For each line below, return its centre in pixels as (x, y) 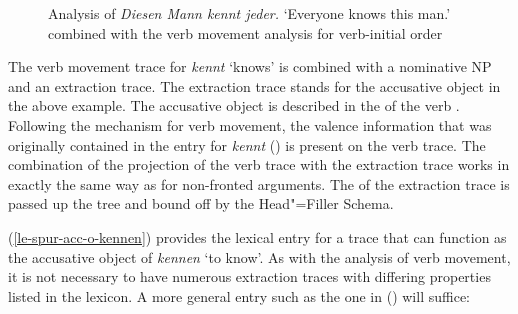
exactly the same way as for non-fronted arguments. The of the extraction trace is (259, 183)
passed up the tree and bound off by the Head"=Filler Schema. (201, 203)
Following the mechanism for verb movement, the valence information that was (250, 124)
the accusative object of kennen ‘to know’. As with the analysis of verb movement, (259, 256)
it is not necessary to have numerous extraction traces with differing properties (249, 276)
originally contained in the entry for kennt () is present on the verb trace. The (247, 144)
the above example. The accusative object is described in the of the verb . (234, 105)
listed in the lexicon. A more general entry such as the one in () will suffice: (239, 295)
